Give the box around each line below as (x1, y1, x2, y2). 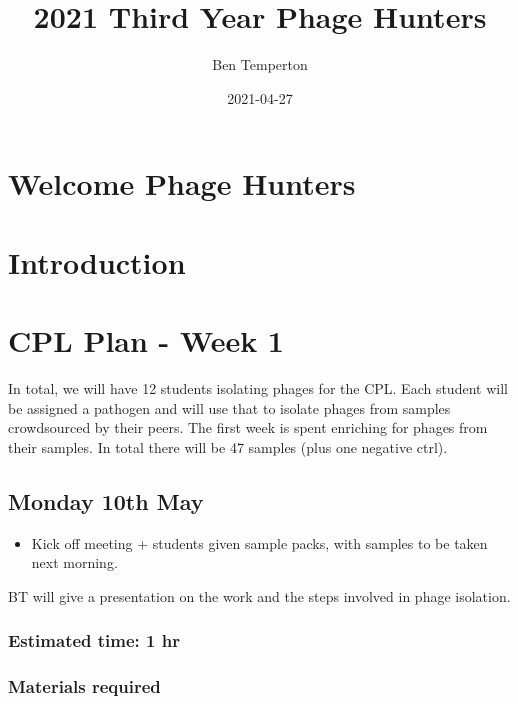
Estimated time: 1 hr (8, 628, 180, 653)
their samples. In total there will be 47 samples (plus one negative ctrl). (8, 436, 448, 457)
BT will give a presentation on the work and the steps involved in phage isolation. (8, 585, 511, 606)
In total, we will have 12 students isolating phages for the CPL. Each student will (8, 378, 508, 398)
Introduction (8, 241, 186, 282)
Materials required (8, 674, 161, 699)
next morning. (31, 552, 118, 573)
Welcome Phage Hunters (8, 163, 356, 204)
